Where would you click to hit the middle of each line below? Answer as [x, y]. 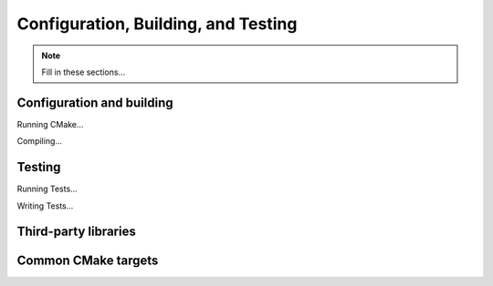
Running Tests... [47, 189]
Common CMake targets [88, 261]
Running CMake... [50, 124]
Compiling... [40, 141]
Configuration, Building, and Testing [157, 24]
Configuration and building [95, 102]
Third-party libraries [76, 232]
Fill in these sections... [84, 72]
